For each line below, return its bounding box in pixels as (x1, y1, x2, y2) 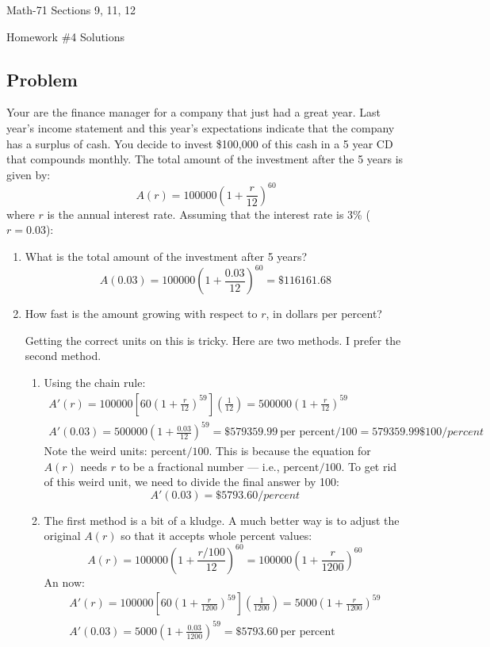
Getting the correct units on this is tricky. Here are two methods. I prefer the (25, 331, 401, 348)
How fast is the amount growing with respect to (25, 305, 258, 322)
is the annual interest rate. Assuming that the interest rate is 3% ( (47, 205, 370, 222)
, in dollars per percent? (266, 305, 382, 322)
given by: (6, 166, 51, 182)
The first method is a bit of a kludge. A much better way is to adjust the (44, 511, 400, 528)
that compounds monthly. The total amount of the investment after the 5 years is (6, 151, 404, 167)
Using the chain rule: (44, 373, 146, 390)
